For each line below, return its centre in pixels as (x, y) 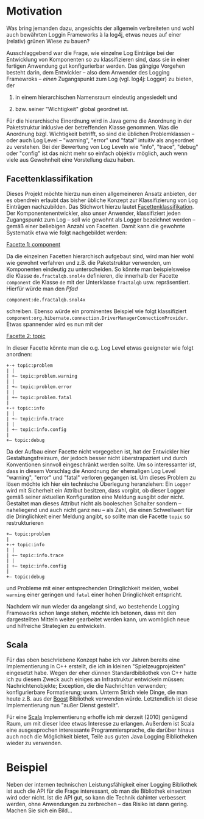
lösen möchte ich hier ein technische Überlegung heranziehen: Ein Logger (99, 484)
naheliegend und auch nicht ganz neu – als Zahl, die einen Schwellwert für (100, 510)
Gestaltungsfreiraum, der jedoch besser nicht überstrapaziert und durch (97, 458)
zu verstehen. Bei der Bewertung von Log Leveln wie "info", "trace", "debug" (102, 146)
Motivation (34, 11)
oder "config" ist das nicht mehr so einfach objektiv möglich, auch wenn (97, 153)
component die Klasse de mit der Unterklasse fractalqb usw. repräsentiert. (98, 282)
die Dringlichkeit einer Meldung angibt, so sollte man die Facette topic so (98, 516)
